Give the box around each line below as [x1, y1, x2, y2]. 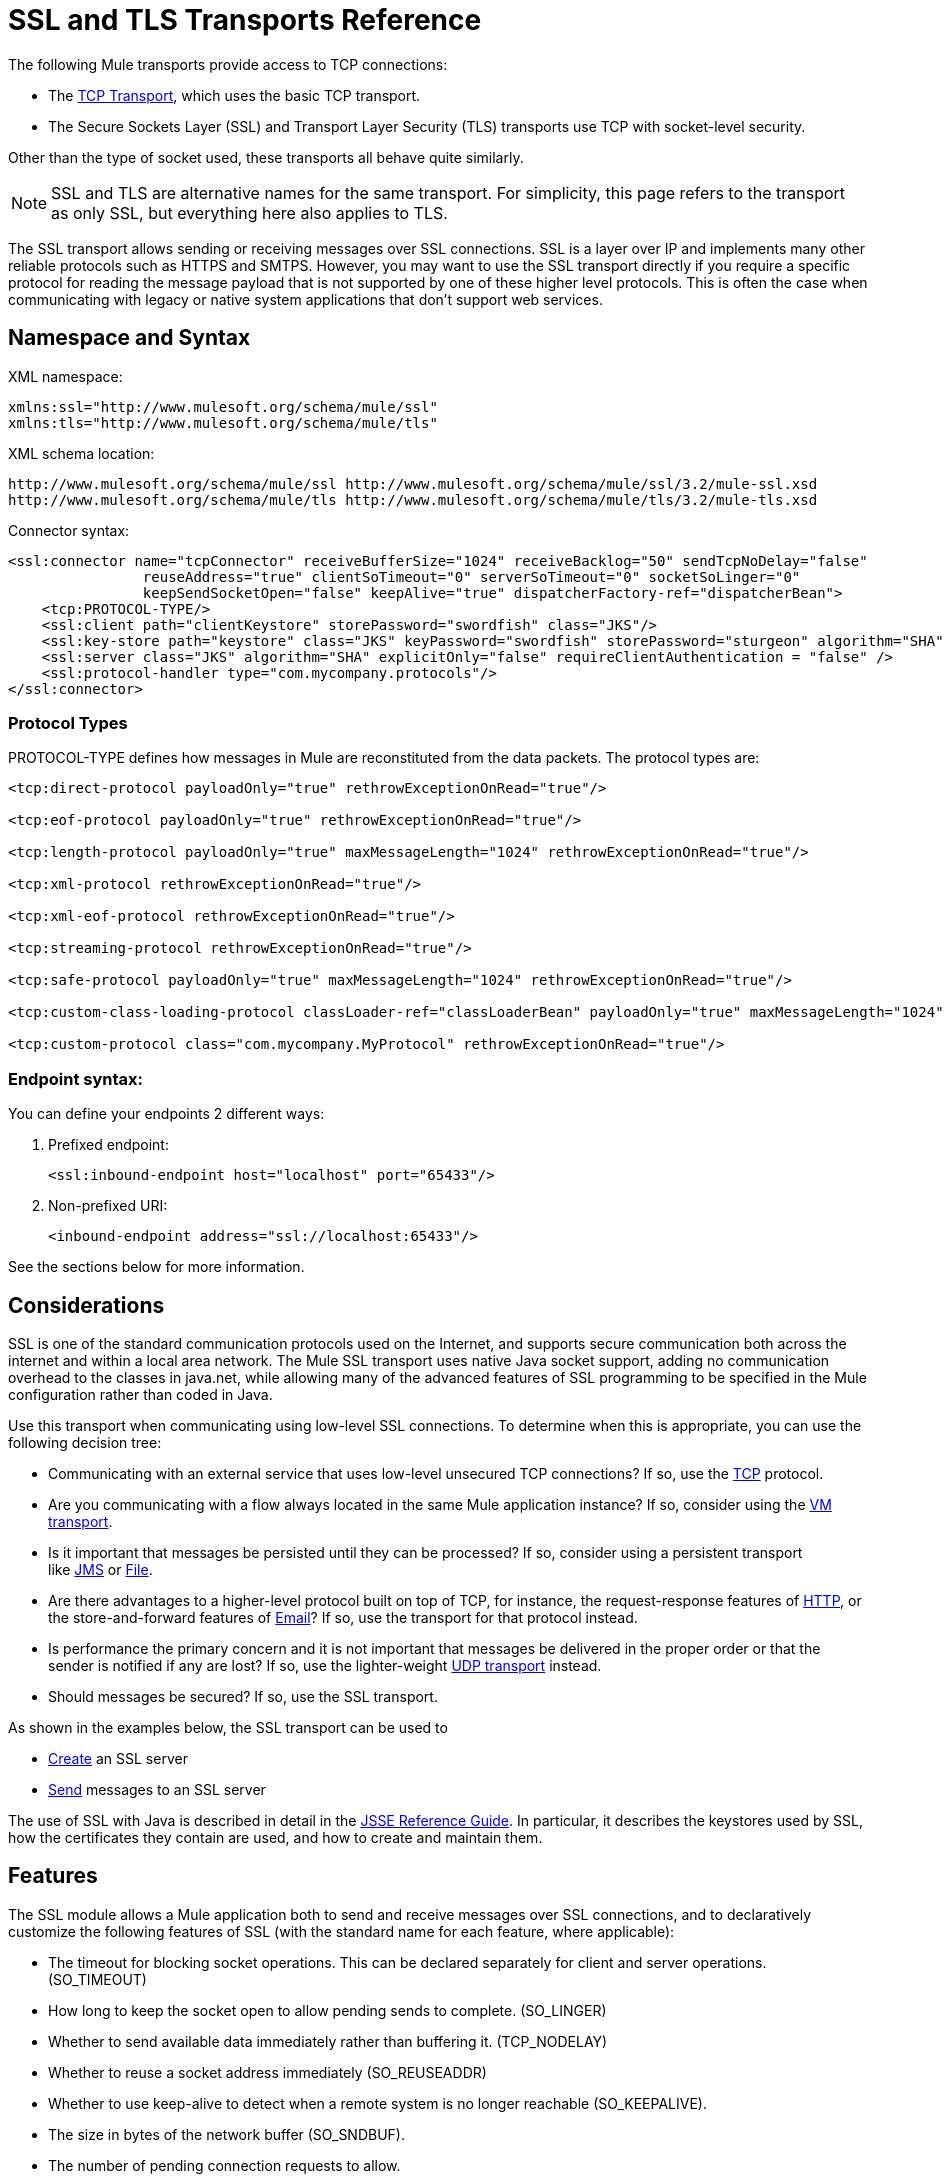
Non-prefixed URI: [48, 1197, 168, 1215]
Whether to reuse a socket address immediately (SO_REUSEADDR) [48, 2063, 487, 2081]
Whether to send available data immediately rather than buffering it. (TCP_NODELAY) [48, 2032, 608, 2050]
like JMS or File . [48, 1560, 153, 1578]
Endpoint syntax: [8, 1068, 143, 1089]
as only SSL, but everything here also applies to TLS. [51, 202, 448, 223]
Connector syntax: [8, 521, 130, 539]
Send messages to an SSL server [48, 1780, 266, 1798]
